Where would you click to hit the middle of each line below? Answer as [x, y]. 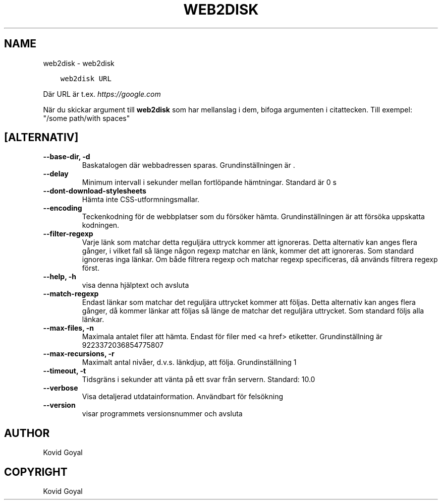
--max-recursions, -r [79, 354]
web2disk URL [86, 78]
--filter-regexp [68, 234]
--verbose [61, 388]
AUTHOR [27, 433]
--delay [56, 174]
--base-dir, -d [67, 157]
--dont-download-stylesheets [95, 191]
